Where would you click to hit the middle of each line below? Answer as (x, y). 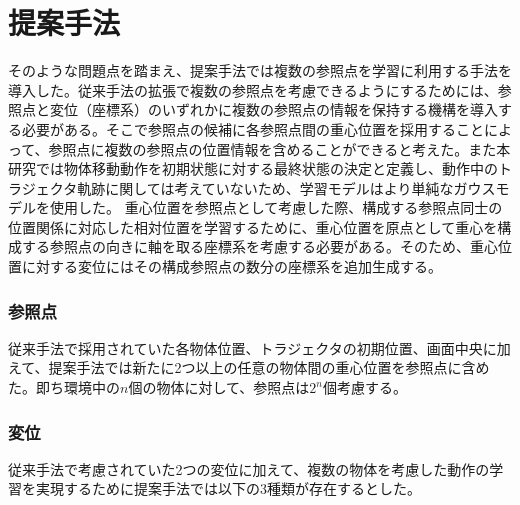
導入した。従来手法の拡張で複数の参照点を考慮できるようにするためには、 (253, 89)
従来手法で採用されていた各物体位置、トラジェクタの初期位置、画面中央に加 (259, 347)
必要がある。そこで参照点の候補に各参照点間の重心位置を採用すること (252, 128)
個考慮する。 (364, 387)
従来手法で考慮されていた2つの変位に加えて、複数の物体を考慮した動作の (249, 468)
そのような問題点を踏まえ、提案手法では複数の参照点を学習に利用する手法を (260, 70)
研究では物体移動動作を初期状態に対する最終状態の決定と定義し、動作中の (253, 168)
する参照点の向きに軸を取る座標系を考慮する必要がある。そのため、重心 (259, 246)
